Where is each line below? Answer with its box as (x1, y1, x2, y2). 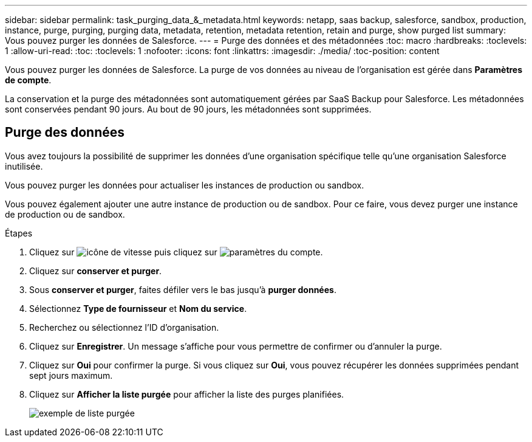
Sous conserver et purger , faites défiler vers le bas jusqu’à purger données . (29, 284, 336, 295)
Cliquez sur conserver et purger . (29, 265, 162, 276)
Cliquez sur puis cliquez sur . (29, 246, 323, 257)
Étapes (5, 227, 33, 238)
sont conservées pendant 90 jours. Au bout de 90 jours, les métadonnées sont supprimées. (5, 104, 372, 114)
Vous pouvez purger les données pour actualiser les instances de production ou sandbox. (5, 179, 364, 190)
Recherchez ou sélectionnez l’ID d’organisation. (29, 322, 219, 333)
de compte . (5, 75, 52, 85)
